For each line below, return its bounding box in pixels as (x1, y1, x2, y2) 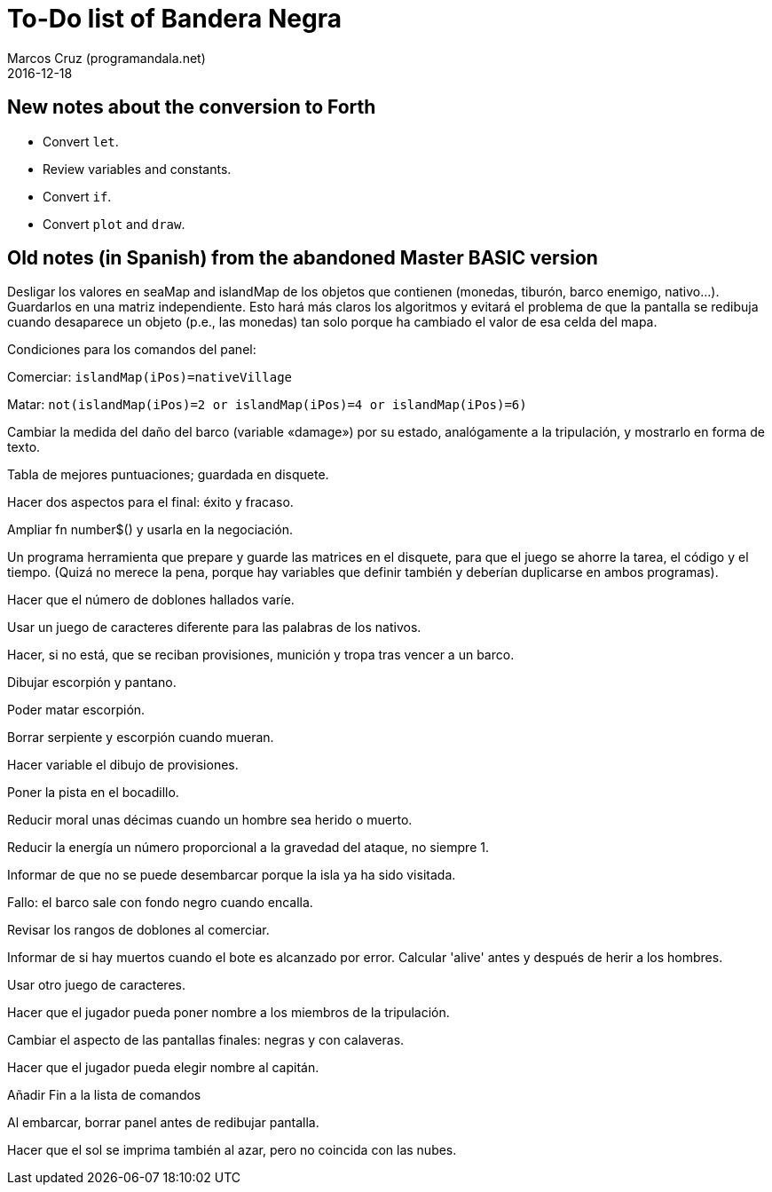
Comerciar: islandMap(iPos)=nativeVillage (7, 369, 293, 385)
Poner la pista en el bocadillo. (7, 785, 179, 801)
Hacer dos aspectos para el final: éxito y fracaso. (7, 494, 294, 510)
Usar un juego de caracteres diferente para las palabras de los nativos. (7, 620, 421, 635)
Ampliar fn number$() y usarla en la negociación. (7, 522, 294, 538)
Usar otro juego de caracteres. (7, 977, 185, 993)
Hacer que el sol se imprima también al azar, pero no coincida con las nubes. (7, 1142, 457, 1158)
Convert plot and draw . (43, 216, 185, 232)
